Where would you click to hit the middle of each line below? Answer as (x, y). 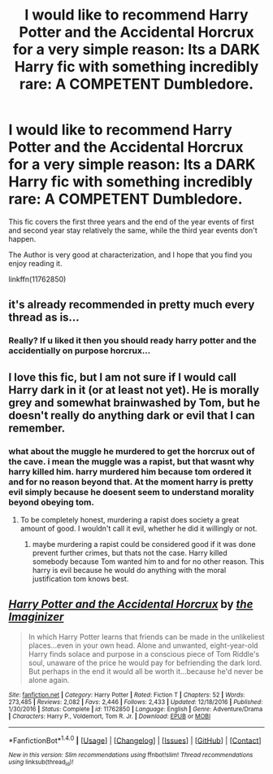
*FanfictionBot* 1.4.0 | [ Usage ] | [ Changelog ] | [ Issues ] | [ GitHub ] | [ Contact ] (135, 740)
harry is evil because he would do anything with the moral (129, 570)
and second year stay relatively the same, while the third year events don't (133, 230)
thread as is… (44, 318)
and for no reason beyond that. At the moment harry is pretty (131, 482)
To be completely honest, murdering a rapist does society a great (130, 519)
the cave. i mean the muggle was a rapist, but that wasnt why (131, 461)
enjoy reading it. (35, 263)
